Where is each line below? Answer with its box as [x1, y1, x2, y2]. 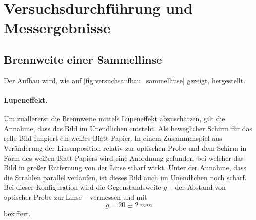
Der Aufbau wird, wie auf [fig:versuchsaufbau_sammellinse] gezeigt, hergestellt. [4, 75, 246, 85]
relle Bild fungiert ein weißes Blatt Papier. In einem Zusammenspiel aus [4, 133, 222, 143]
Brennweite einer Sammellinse [4, 51, 162, 67]
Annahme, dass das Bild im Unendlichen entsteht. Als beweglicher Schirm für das [4, 123, 253, 133]
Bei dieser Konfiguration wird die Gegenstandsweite [4, 182, 161, 192]
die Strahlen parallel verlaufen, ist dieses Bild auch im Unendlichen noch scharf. [4, 172, 247, 182]
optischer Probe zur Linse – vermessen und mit [4, 191, 147, 202]
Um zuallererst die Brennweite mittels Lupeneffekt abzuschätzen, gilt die [4, 113, 225, 124]
